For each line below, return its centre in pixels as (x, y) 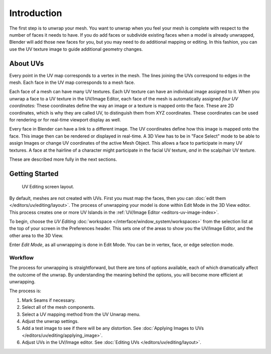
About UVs (27, 64)
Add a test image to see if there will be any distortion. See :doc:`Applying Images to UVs (113, 328)
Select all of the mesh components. (58, 307)
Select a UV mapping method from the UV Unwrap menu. (81, 314)
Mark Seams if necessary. (49, 300)
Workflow (22, 258)
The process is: (25, 291)
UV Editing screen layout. (48, 187)
